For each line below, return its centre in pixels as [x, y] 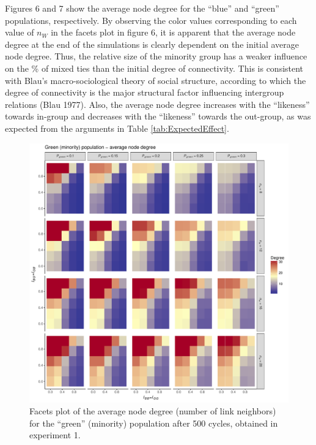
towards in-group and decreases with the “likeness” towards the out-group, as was [158, 116]
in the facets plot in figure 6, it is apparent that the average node [173, 32]
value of [20, 32]
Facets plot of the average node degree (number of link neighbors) [153, 411]
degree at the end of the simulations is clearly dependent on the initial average [152, 44]
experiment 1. [55, 435]
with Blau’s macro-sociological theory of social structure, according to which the [156, 80]
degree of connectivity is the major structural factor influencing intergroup [145, 92]
